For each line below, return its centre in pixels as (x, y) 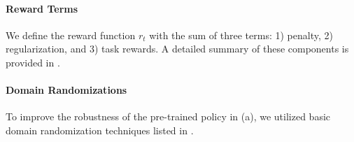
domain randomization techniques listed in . (100, 130)
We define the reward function (71, 35)
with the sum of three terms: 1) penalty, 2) (241, 35)
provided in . (33, 62)
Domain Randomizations (66, 90)
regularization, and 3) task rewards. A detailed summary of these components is (177, 49)
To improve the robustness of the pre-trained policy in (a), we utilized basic (168, 116)
